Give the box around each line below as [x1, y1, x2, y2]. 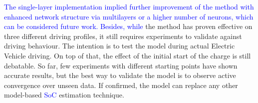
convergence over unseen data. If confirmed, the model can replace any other [4, 79, 238, 90]
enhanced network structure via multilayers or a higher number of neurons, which [4, 11, 254, 21]
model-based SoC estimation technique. [4, 89, 124, 100]
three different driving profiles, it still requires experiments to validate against [4, 30, 242, 41]
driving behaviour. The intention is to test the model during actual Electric [4, 40, 235, 51]
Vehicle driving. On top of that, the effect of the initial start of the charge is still [4, 50, 251, 60]
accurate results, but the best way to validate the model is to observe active [4, 70, 236, 80]
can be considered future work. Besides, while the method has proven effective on [4, 21, 253, 31]
